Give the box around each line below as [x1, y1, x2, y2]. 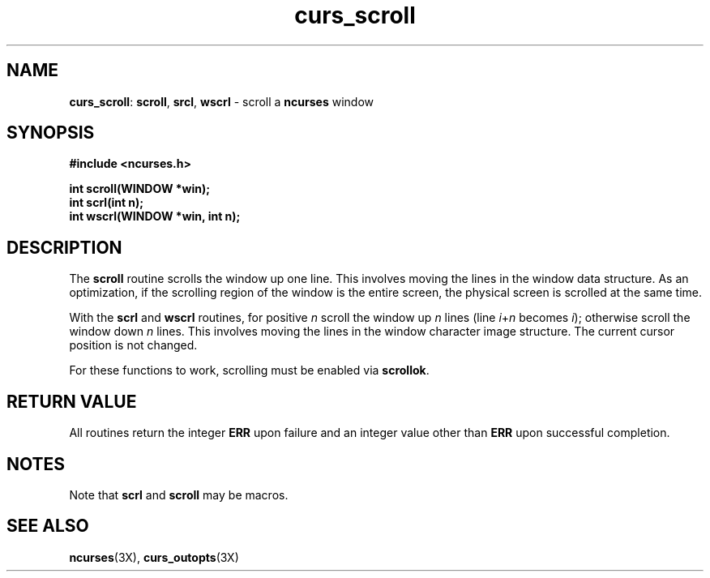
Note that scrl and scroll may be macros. [69, 487, 289, 502]
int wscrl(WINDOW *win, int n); [69, 209, 241, 224]
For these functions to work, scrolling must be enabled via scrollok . [69, 363, 430, 378]
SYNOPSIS [6, 122, 95, 143]
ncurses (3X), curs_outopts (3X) [69, 550, 239, 564]
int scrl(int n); [69, 195, 144, 210]
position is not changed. [69, 338, 198, 353]
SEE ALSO [6, 516, 89, 537]
